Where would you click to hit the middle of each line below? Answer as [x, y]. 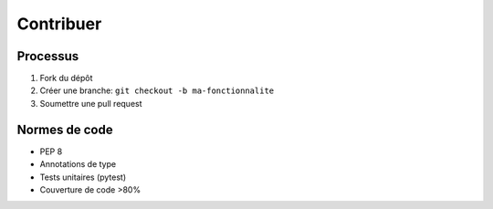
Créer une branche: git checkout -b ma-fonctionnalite [157, 90]
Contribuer [59, 24]
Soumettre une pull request [91, 103]
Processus [48, 56]
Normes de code [65, 129]
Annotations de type [78, 164]
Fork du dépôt [66, 78]
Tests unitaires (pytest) [83, 177]
